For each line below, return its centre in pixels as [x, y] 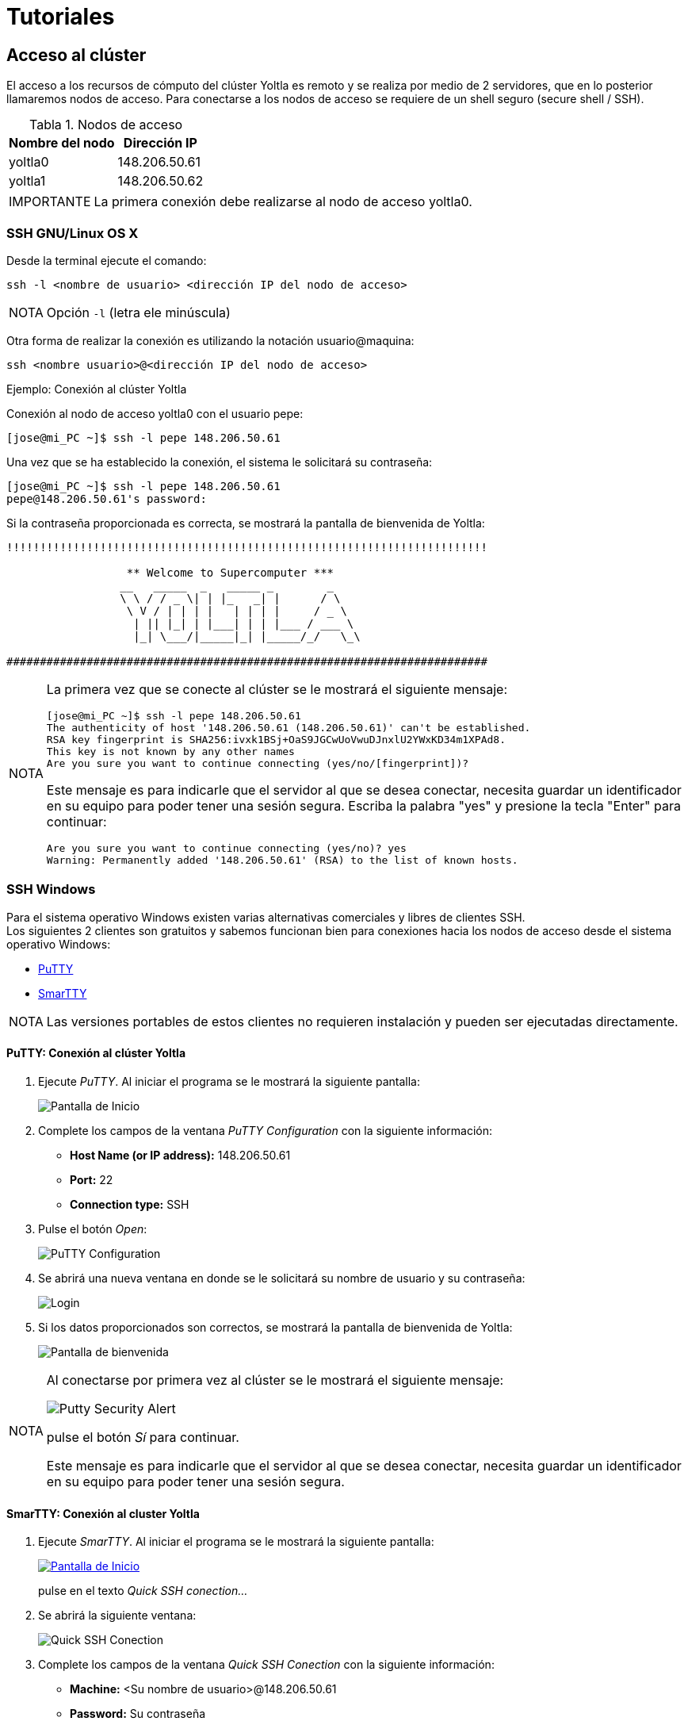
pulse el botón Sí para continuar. [143, 1437]
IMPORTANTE [50, 202]
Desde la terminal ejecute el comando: [107, 260]
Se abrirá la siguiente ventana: [117, 1616]
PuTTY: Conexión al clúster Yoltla [96, 1053]
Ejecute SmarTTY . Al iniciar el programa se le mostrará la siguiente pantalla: [236, 1542]
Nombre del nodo [62, 143]
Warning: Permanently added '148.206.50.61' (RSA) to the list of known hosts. [282, 860]
